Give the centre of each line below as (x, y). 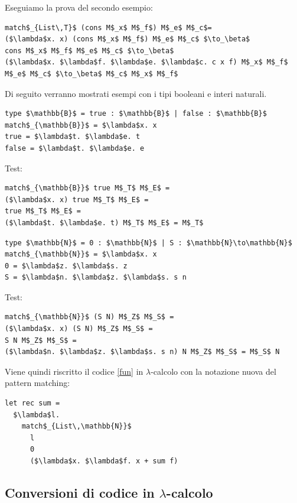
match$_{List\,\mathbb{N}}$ (76, 426)
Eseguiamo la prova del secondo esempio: (79, 7)
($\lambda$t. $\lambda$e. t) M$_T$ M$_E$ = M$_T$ (104, 223)
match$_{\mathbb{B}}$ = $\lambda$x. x (81, 125)
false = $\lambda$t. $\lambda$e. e (75, 148)
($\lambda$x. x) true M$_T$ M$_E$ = (77, 199)
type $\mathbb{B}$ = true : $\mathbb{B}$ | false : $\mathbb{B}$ (136, 114)
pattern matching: (37, 383)
